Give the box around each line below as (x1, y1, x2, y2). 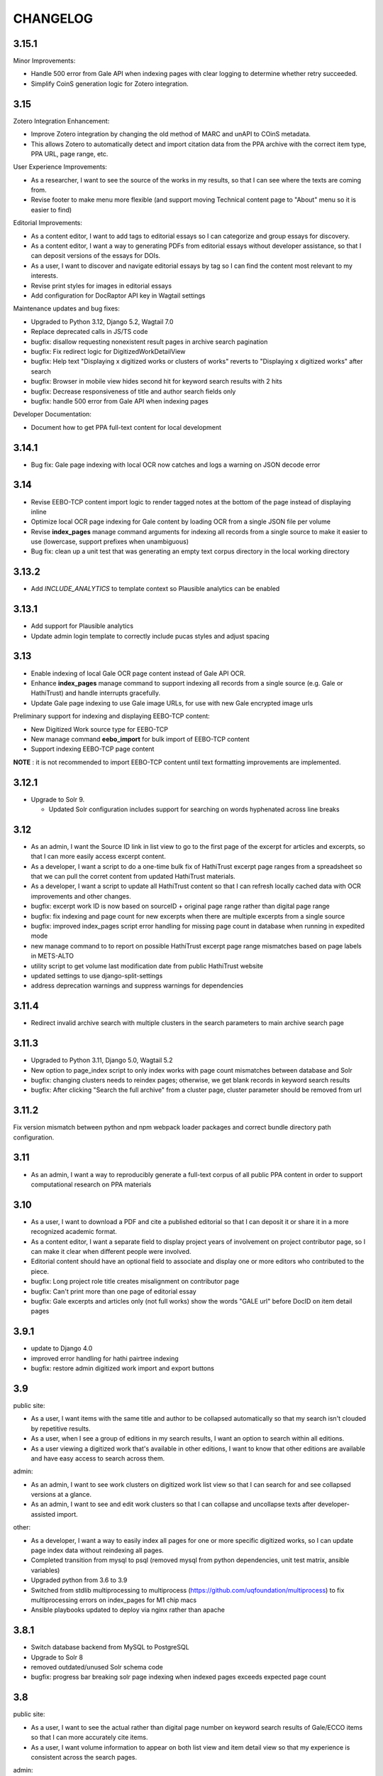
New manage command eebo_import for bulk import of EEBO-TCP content (30, 735, 250, 743)
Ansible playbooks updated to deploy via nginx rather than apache (30, 1606, 225, 1614)
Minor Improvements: (13, 57, 76, 65)
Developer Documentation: (13, 410, 92, 418)
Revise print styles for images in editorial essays (30, 281, 172, 290)
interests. (30, 271, 58, 280)
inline (30, 507, 47, 516)
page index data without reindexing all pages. (30, 1546, 165, 1555)
